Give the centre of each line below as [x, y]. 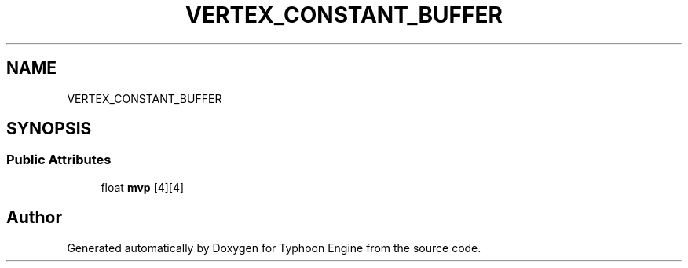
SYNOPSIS [49, 129]
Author [34, 218]
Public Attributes [59, 160]
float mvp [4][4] [143, 187]
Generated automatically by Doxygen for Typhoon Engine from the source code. [274, 248]
